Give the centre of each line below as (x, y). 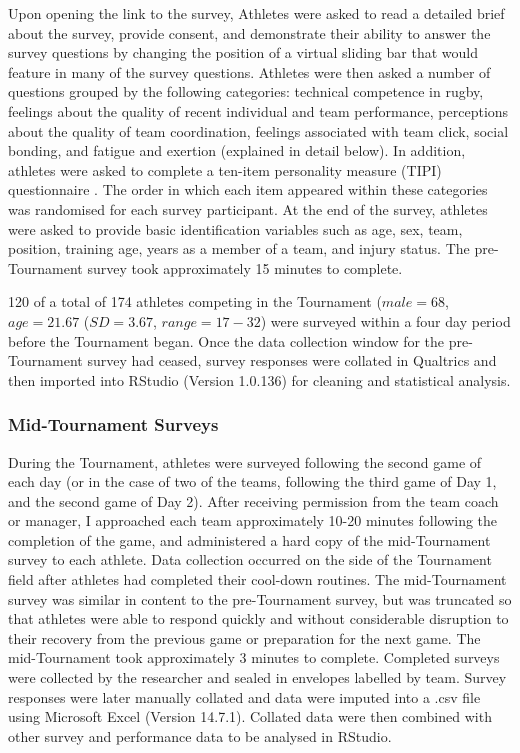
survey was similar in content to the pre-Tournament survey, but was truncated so (260, 598)
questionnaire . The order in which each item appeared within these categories (248, 189)
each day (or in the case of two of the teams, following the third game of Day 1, (252, 481)
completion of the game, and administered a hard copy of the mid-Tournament (249, 539)
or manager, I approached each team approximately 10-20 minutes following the (253, 520)
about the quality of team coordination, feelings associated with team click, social (258, 130)
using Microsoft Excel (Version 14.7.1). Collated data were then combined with (250, 716)
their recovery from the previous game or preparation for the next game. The (244, 637)
